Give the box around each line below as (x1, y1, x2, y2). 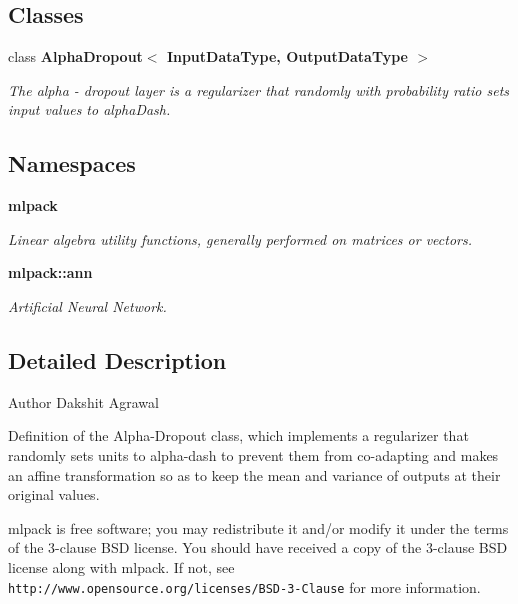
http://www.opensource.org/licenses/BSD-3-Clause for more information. (8, 576, 481, 597)
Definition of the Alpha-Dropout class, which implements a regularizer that (8, 425, 469, 446)
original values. (8, 484, 100, 505)
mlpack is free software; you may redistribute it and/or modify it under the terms (8, 517, 509, 538)
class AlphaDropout (8, 46, 143, 67)
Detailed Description (8, 344, 227, 375)
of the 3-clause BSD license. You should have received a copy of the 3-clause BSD (8, 537, 508, 558)
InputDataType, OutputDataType (166, 46, 408, 67)
